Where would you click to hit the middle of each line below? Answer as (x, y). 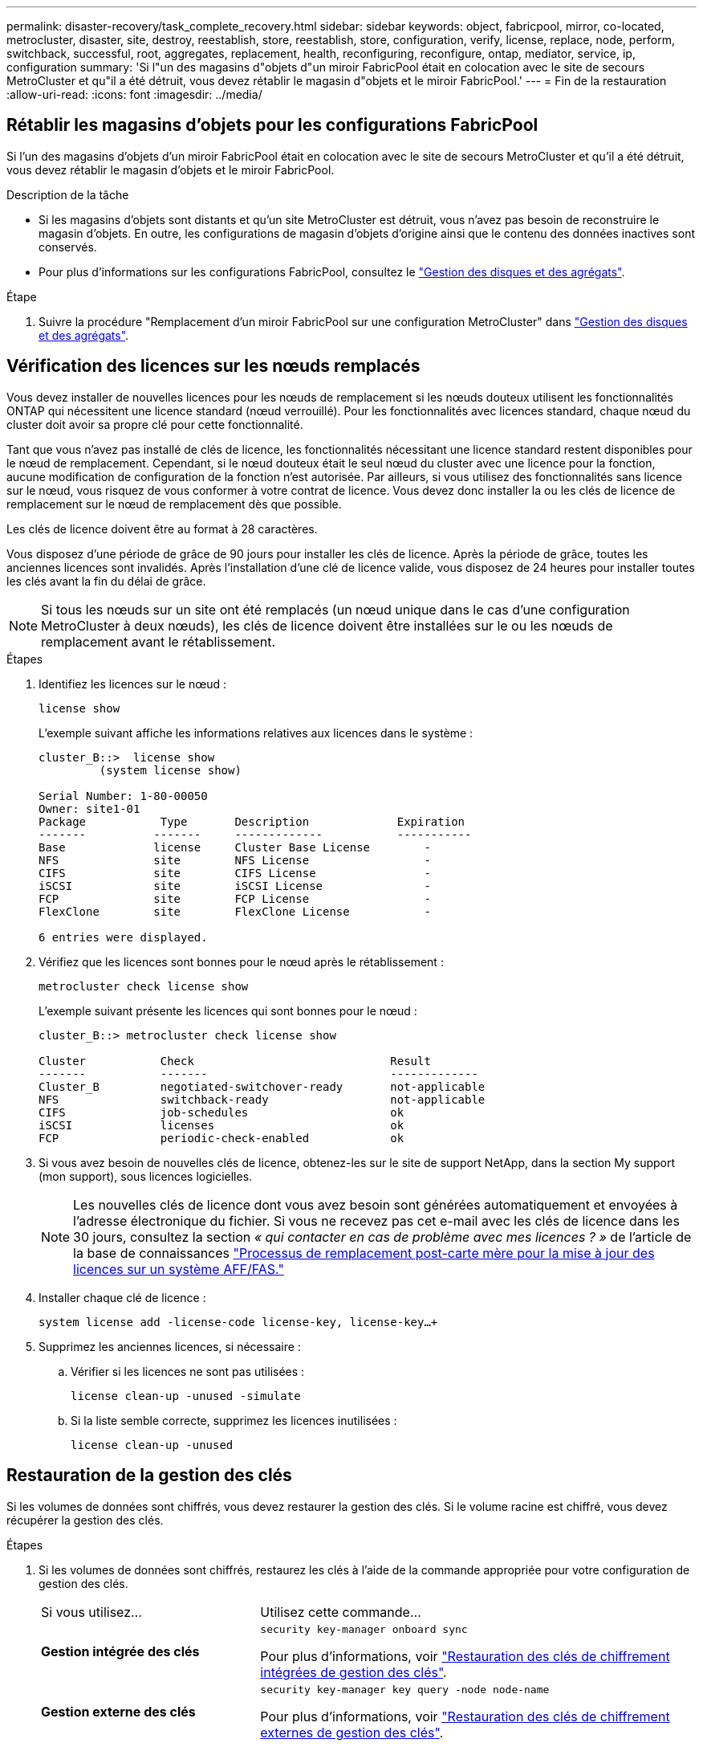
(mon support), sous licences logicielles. (146, 1176)
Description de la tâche (68, 194)
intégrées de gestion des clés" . (354, 1672)
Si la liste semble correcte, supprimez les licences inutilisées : (234, 1420)
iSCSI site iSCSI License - (235, 886)
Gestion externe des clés (118, 1712)
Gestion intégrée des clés (120, 1652)
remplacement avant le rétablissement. (158, 641)
